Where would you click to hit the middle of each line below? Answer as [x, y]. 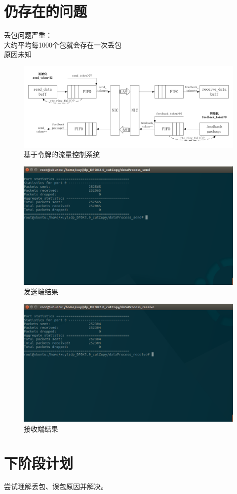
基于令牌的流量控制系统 [62, 154]
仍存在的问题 [46, 11]
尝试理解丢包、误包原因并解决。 [56, 486]
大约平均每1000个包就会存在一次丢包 [63, 44]
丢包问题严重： [28, 35]
